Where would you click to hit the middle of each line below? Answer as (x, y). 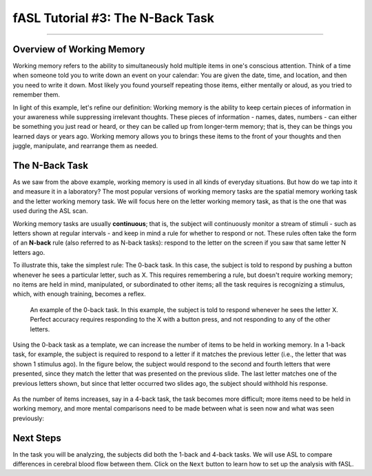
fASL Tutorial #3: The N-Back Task (114, 18)
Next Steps (37, 438)
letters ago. (29, 252)
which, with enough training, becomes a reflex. (79, 294)
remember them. (37, 95)
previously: (29, 418)
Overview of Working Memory (79, 49)
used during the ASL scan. (50, 211)
